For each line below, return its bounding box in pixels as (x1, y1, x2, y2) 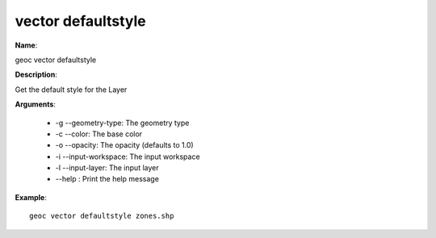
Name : (15, 40, 38, 50)
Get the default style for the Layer (15, 85, 128, 94)
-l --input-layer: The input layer (55, 163, 159, 173)
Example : (15, 192, 48, 202)
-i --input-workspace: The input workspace (55, 152, 201, 161)
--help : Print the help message (55, 174, 159, 184)
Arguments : (15, 99, 57, 109)
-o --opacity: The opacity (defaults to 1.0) (55, 140, 194, 150)
